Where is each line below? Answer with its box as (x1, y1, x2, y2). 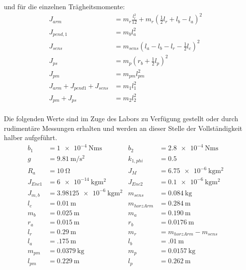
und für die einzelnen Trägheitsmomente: (4, 1, 125, 11)
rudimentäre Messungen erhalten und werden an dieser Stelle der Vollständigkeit (4, 123, 243, 133)
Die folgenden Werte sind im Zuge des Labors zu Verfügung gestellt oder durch (4, 113, 238, 124)
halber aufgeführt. (4, 132, 58, 143)
